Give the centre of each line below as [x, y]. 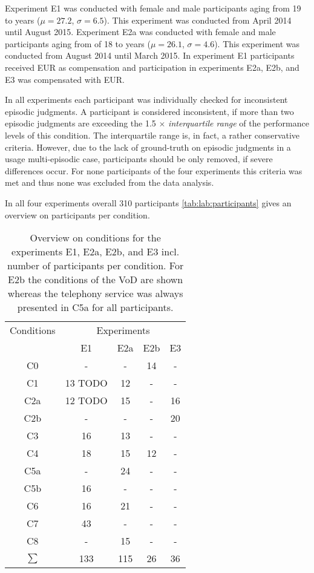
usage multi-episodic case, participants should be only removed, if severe [139, 159]
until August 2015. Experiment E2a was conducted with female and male [140, 32]
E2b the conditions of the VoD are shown [96, 280]
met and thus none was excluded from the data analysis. [110, 182]
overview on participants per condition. [77, 214]
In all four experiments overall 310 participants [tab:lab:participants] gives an [148, 202]
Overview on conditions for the [95, 238]
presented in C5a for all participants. [95, 307]
